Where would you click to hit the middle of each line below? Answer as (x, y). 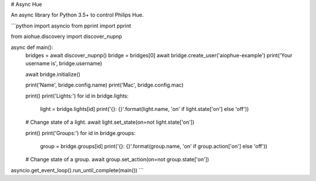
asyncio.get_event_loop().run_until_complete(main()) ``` (77, 170)
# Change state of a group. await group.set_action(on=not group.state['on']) (117, 159)
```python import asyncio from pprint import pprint (71, 26)
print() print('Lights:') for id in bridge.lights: (77, 96)
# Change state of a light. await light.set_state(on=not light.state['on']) (110, 122)
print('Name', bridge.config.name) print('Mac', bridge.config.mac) (104, 85)
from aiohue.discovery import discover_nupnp (66, 36)
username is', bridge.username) (64, 64)
